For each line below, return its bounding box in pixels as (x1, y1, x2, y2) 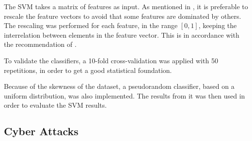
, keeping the (198, 20, 237, 30)
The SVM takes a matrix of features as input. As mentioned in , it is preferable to (4, 1, 248, 11)
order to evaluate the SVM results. (4, 100, 107, 110)
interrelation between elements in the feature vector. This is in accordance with (4, 29, 239, 40)
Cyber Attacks (4, 124, 79, 139)
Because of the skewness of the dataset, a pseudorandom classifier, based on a (4, 81, 235, 91)
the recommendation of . (4, 39, 77, 49)
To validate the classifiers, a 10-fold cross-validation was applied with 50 (4, 55, 218, 65)
